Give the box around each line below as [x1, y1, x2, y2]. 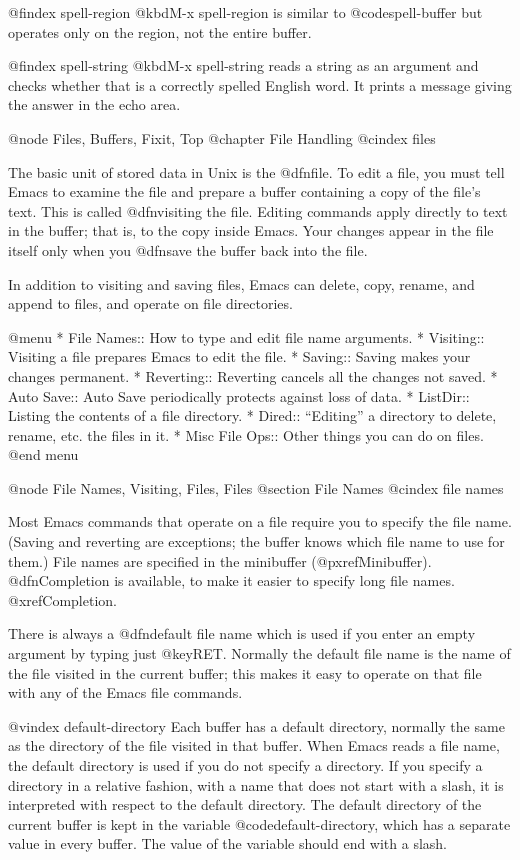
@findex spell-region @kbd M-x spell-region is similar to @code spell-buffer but [8, 2, 483, 22]
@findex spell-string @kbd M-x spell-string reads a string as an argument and [8, 55, 479, 76]
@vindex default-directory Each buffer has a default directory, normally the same [8, 715, 505, 736]
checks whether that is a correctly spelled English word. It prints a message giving [8, 74, 512, 95]
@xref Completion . [8, 589, 117, 610]
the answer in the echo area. [8, 94, 181, 115]
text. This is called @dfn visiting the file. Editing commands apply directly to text [8, 200, 508, 221]
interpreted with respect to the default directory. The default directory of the [8, 794, 482, 815]
